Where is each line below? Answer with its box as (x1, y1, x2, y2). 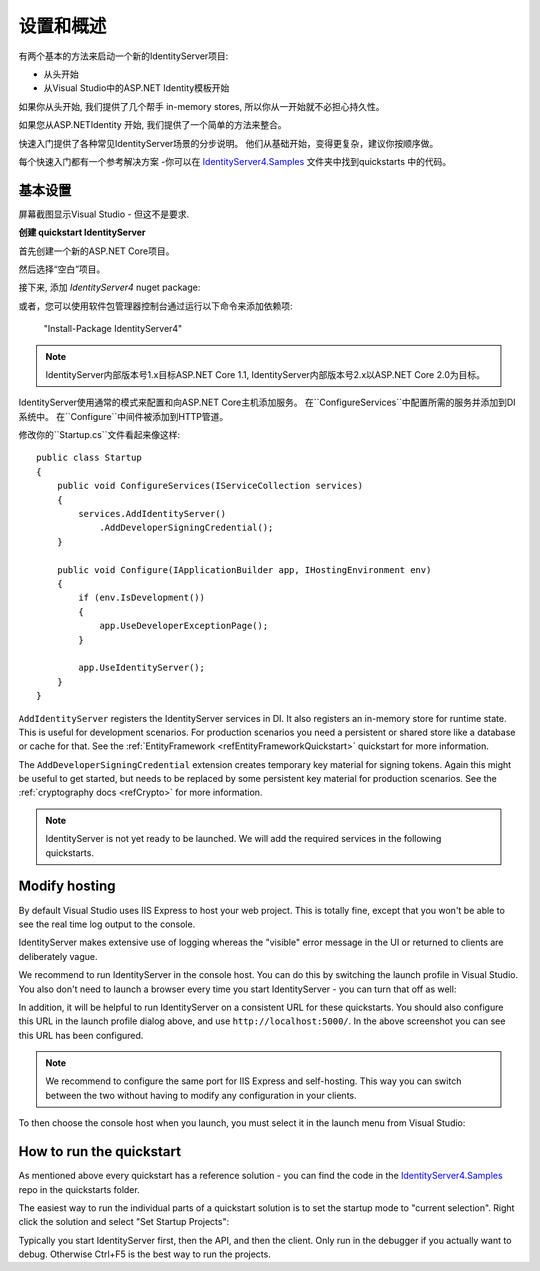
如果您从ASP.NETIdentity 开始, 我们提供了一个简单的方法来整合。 (18, 119, 287, 131)
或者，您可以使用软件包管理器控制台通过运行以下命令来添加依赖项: (18, 300, 294, 312)
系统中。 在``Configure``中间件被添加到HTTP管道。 (18, 410, 229, 422)
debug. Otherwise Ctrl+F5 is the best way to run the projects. (18, 1248, 272, 1260)
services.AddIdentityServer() (78, 508, 227, 520)
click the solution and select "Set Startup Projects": (18, 1216, 230, 1228)
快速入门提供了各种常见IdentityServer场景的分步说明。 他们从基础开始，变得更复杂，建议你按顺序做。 (18, 137, 439, 149)
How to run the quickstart (18, 1143, 182, 1160)
